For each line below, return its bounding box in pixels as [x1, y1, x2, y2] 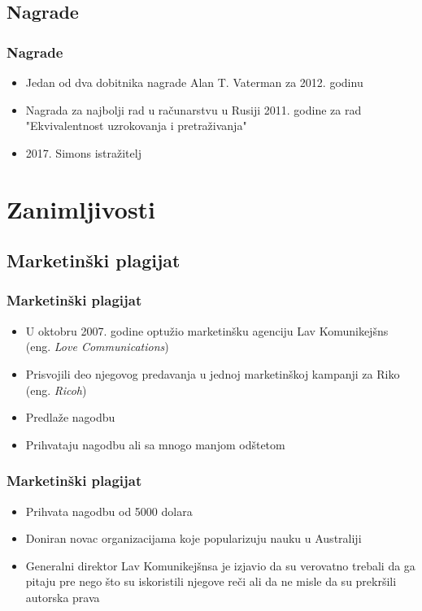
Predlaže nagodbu [25, 409, 115, 426]
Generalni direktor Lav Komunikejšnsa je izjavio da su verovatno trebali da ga [25, 557, 415, 574]
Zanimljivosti [7, 192, 156, 225]
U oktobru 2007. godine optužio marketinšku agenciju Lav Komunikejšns [25, 322, 389, 339]
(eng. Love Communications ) [25, 338, 169, 355]
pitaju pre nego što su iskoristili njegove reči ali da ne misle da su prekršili [25, 573, 397, 590]
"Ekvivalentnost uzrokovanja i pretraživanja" [25, 117, 247, 134]
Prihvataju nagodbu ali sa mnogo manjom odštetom [25, 435, 285, 453]
